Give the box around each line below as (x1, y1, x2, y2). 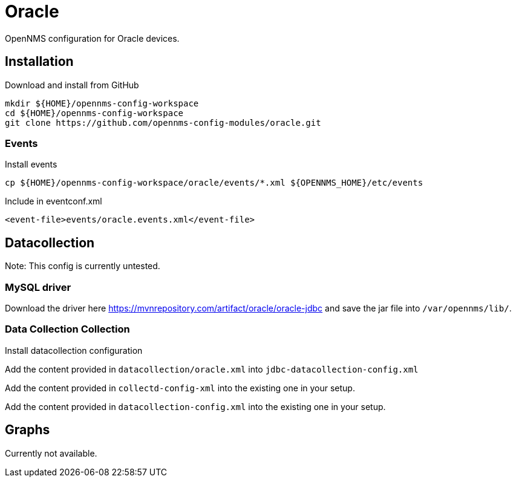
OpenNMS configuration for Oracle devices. (5, 33, 180, 44)
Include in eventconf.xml (5, 196, 102, 207)
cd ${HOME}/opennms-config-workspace (5, 108, 184, 118)
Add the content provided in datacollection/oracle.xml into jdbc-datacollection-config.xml (5, 363, 419, 374)
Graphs (5, 422, 50, 438)
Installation (5, 54, 74, 70)
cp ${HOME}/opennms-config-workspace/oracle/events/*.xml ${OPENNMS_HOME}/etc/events (5, 178, 423, 188)
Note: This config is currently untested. (5, 261, 160, 272)
